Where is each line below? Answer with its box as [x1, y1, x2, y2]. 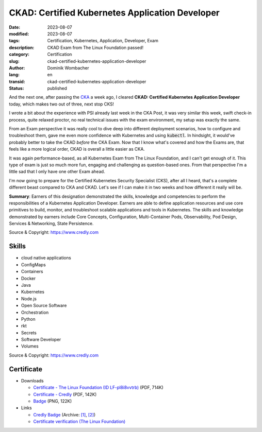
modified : [9, 31, 29, 36]
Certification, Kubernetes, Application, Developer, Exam [47, 38, 159, 44]
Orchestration [21, 309, 49, 315]
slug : [9, 58, 19, 64]
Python [21, 316, 36, 322]
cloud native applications [21, 255, 71, 261]
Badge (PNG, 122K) [33, 398, 72, 404]
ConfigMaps [21, 261, 46, 267]
